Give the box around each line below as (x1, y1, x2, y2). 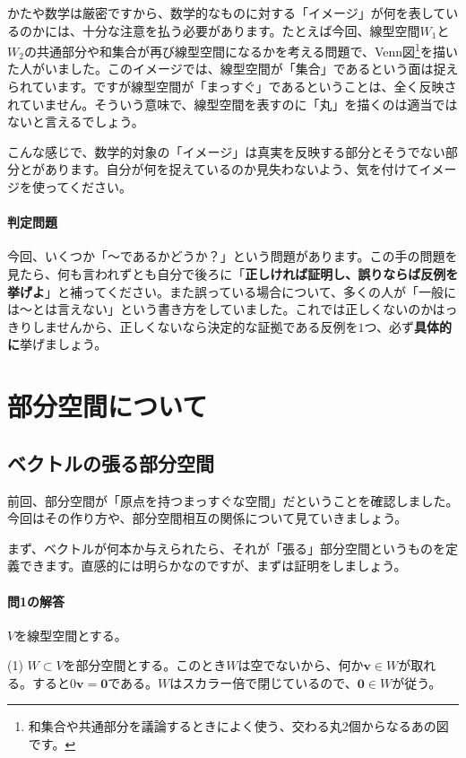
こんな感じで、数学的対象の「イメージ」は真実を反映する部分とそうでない (7, 142, 445, 161)
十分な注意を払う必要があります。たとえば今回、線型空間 (82, 21, 420, 39)
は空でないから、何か (237, 656, 364, 675)
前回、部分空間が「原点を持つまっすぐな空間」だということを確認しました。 (7, 491, 459, 510)
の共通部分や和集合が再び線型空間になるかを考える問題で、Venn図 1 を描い (23, 39, 458, 60)
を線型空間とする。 (14, 625, 127, 644)
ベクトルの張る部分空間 (7, 449, 214, 476)
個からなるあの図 (348, 717, 449, 736)
